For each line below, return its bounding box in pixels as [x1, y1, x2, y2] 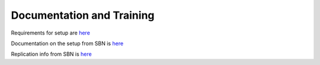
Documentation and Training [11, 9, 155, 22]
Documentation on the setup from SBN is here [11, 40, 124, 47]
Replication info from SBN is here [11, 50, 92, 58]
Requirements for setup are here [11, 29, 90, 36]
